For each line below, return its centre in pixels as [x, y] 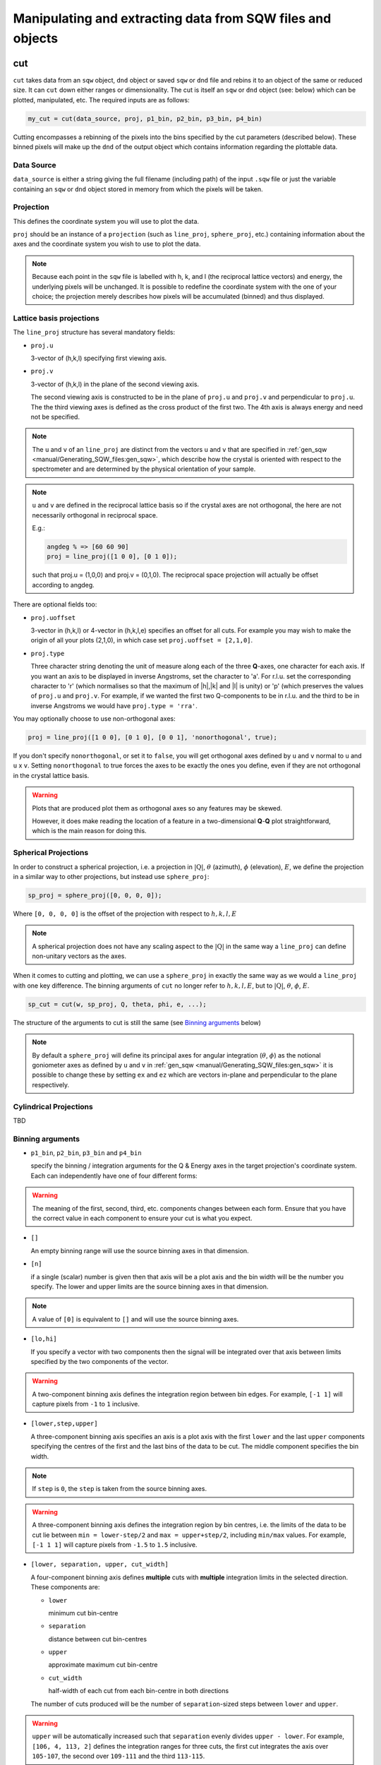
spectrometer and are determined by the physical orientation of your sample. [144, 469]
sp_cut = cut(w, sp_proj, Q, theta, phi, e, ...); [117, 1004]
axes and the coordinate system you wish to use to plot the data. [107, 244]
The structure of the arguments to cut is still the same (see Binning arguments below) [137, 1022]
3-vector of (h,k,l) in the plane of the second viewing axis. [115, 384]
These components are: [65, 1587]
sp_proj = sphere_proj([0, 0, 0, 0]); [95, 895]
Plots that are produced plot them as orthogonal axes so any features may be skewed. [157, 808]
